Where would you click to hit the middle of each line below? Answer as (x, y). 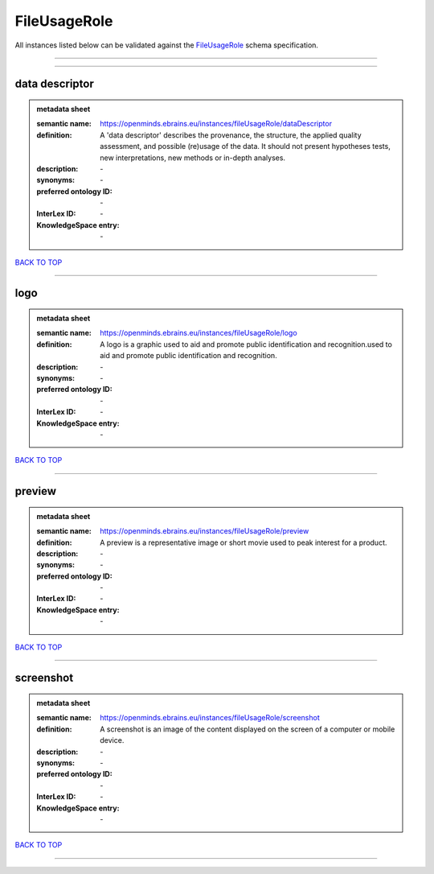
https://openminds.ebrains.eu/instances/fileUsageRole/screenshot (210, 718)
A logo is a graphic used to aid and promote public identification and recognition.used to (246, 344)
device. (112, 740)
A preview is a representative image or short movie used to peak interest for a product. (244, 542)
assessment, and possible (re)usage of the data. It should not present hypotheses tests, (246, 146)
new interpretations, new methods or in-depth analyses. (192, 158)
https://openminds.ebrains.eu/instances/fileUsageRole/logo (199, 333)
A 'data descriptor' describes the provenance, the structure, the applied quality (231, 135)
